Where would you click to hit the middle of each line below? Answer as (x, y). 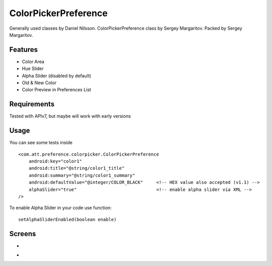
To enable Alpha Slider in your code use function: (60, 208)
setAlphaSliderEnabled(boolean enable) (67, 219)
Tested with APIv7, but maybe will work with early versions (70, 116)
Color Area (33, 61)
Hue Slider (33, 69)
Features (23, 50)
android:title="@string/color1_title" (77, 168)
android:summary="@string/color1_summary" (82, 175)
